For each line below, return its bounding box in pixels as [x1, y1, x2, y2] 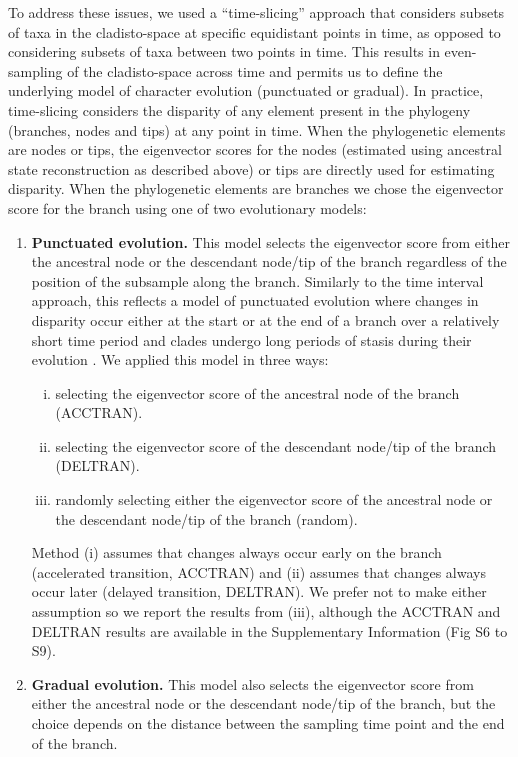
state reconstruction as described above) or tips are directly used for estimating [8, 158, 495, 179]
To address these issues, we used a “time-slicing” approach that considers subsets [8, 2, 505, 22]
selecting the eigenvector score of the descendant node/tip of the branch [55, 435, 497, 456]
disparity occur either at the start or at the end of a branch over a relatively [31, 309, 500, 330]
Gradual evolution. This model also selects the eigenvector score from [31, 673, 474, 694]
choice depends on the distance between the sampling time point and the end [31, 713, 505, 733]
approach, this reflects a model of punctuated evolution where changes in [31, 290, 479, 311]
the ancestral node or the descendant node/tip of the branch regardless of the [31, 251, 507, 272]
